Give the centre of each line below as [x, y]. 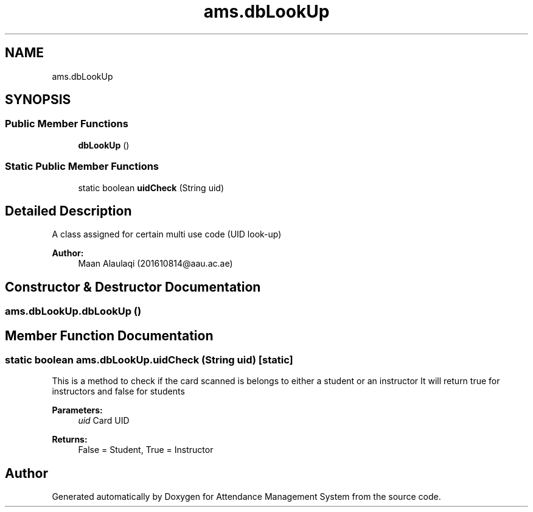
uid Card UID [104, 421]
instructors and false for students [118, 391]
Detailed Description [68, 211]
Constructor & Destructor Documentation [133, 287]
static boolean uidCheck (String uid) [151, 188]
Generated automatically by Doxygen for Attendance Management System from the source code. [246, 497]
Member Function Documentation [109, 335]
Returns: [70, 440]
